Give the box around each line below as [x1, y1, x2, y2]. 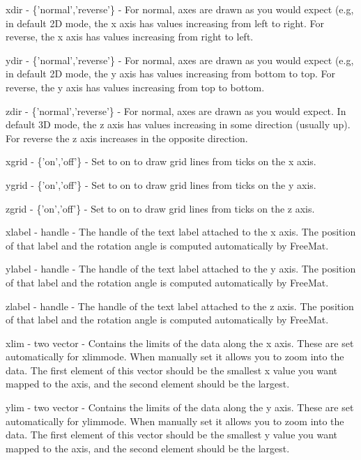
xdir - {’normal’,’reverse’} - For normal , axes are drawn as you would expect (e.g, [6, 2, 354, 16]
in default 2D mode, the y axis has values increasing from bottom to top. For [6, 66, 335, 81]
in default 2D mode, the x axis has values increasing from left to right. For [6, 15, 325, 30]
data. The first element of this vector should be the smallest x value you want [6, 362, 338, 377]
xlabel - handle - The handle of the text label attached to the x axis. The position [6, 224, 356, 239]
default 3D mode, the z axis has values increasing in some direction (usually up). [6, 117, 351, 132]
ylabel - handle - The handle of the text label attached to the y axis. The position [6, 261, 356, 276]
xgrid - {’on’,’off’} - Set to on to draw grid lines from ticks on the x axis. [6, 154, 316, 169]
